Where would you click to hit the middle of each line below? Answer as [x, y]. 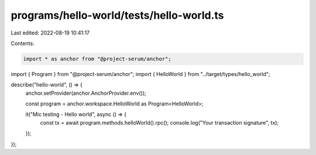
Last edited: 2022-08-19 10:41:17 [50, 33]
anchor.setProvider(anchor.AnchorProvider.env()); [86, 93]
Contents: [23, 43]
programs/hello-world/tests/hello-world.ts [117, 15]
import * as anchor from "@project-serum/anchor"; [97, 59]
